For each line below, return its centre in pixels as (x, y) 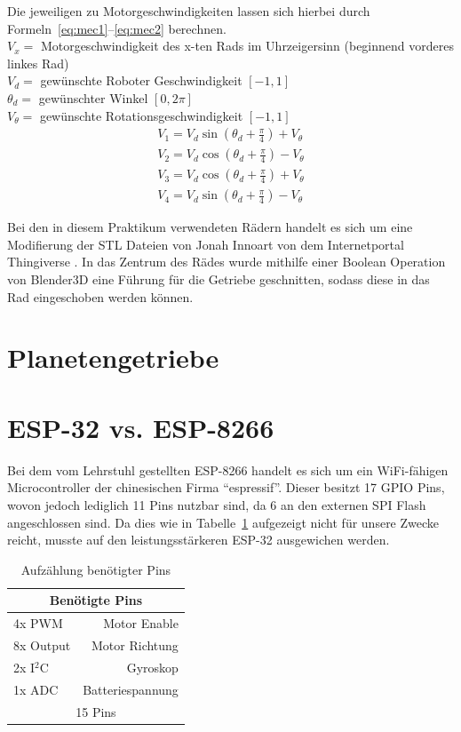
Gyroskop (152, 667)
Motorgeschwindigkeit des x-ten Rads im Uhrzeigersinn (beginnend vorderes (247, 46)
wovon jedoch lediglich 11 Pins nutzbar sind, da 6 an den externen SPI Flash (217, 504)
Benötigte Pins (96, 600)
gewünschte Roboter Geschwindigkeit (141, 80)
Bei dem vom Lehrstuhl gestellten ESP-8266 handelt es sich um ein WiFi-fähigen (228, 469)
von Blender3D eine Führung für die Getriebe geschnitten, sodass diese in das (219, 279)
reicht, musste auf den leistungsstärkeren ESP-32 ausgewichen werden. (199, 540)
